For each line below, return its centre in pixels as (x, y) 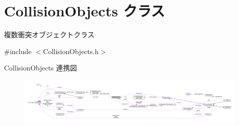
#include (18, 51)
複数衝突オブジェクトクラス (49, 34)
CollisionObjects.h (71, 51)
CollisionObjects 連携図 (41, 68)
